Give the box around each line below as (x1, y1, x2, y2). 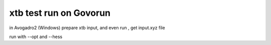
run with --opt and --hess (9, 34, 63, 40)
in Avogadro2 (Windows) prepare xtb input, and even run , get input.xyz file (9, 25, 165, 31)
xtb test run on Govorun (9, 7, 110, 18)
